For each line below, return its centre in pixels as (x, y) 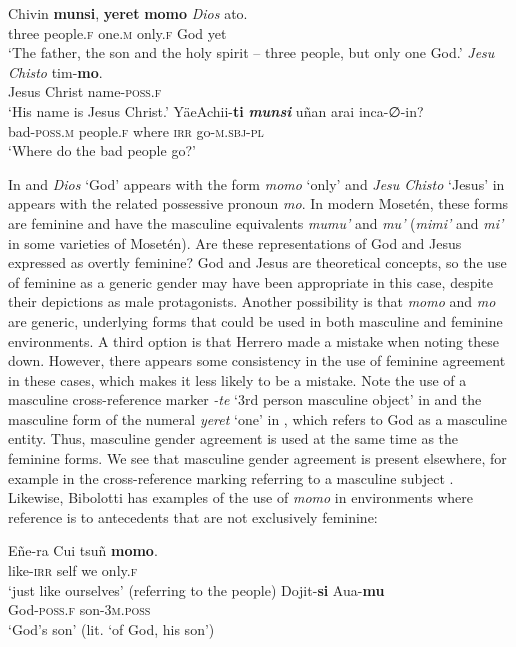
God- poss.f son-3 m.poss (79, 609)
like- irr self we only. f (73, 570)
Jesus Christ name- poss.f (85, 91)
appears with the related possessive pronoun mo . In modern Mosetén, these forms (258, 203)
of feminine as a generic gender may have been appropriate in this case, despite (250, 281)
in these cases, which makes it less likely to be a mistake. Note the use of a (237, 379)
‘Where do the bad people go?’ (102, 150)
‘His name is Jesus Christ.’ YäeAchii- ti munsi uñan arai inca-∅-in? (216, 110)
